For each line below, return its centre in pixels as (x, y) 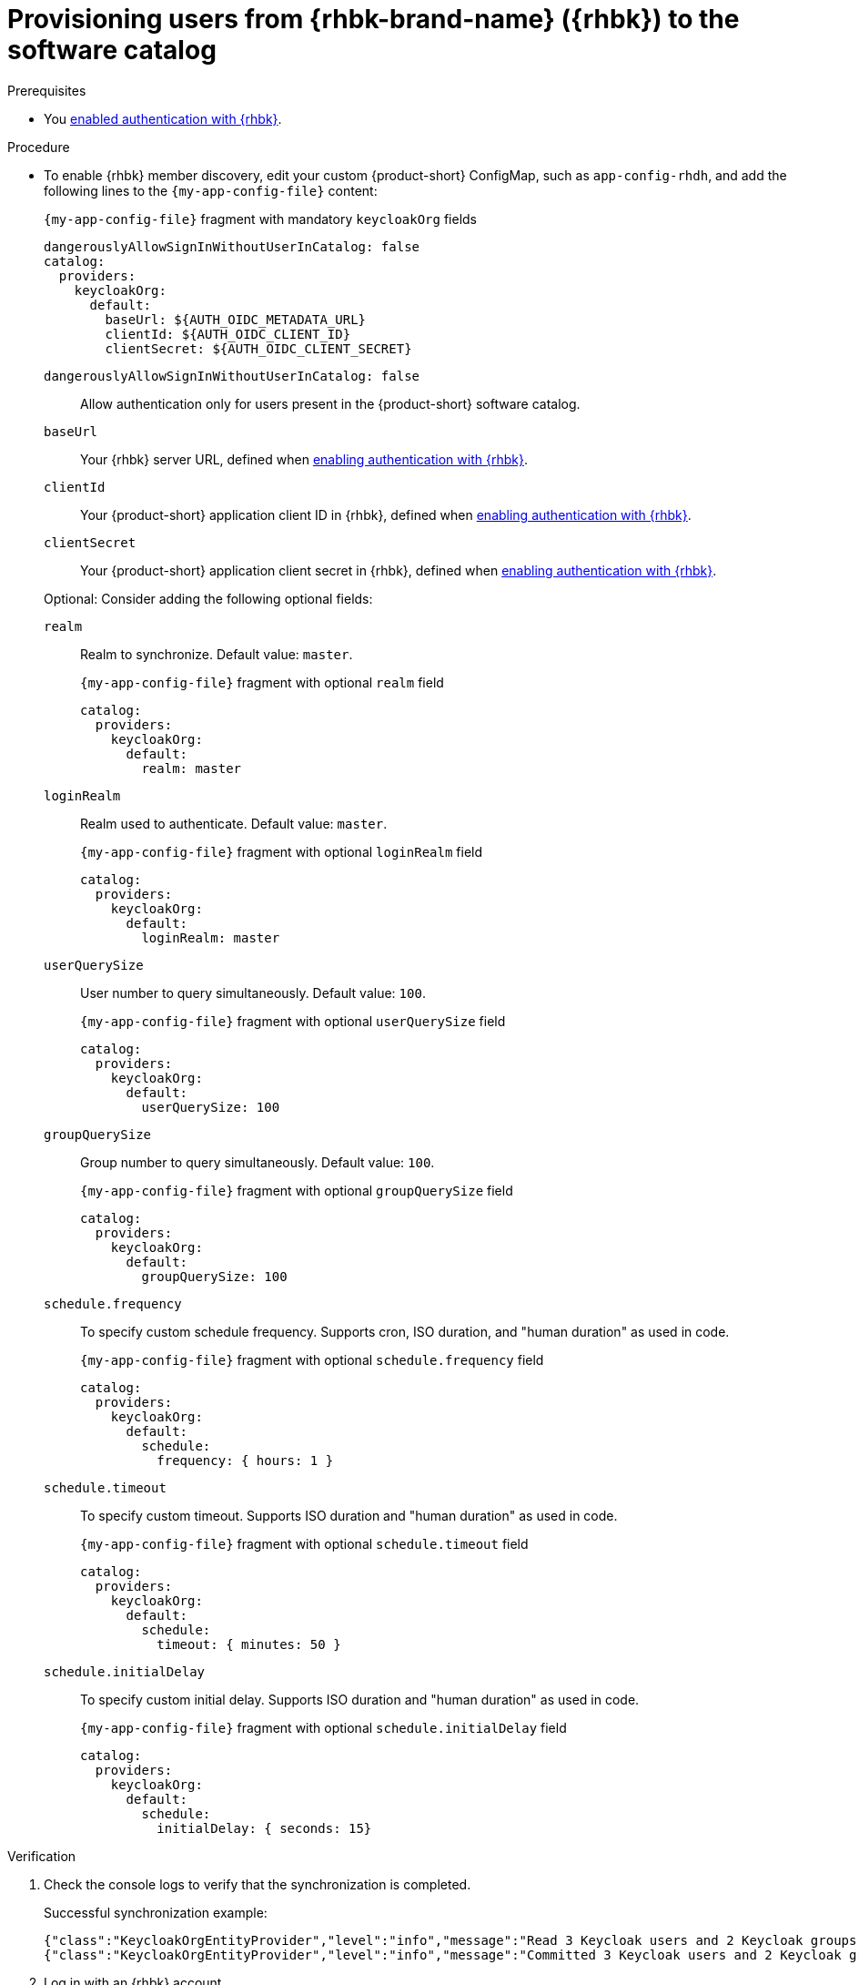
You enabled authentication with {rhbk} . (163, 118)
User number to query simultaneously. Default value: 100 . (253, 992)
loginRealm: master (211, 937)
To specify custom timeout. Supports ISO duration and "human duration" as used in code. (349, 1515)
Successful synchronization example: (156, 1912)
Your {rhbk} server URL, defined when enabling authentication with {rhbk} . (304, 459)
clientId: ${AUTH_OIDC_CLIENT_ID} (228, 334)
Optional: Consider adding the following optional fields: (208, 598)
